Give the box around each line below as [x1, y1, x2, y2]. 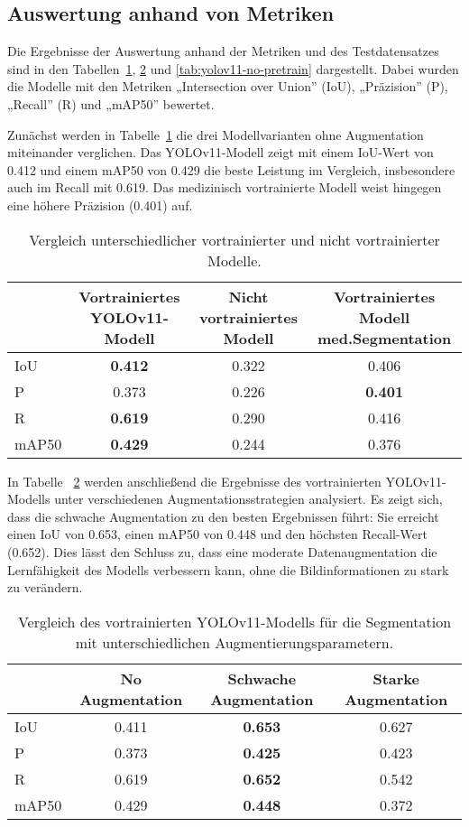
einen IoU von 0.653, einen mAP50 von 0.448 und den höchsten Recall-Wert [7, 525, 428, 544]
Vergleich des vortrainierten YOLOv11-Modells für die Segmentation [17, 610, 452, 632]
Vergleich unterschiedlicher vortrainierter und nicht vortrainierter [29, 228, 440, 250]
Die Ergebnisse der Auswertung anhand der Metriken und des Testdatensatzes [7, 42, 439, 60]
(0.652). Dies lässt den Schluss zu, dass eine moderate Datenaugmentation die [7, 542, 437, 561]
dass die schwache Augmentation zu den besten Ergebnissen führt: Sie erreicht [7, 506, 439, 525]
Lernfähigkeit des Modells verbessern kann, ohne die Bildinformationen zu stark [7, 560, 449, 579]
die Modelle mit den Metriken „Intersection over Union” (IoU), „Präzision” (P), [7, 77, 448, 96]
